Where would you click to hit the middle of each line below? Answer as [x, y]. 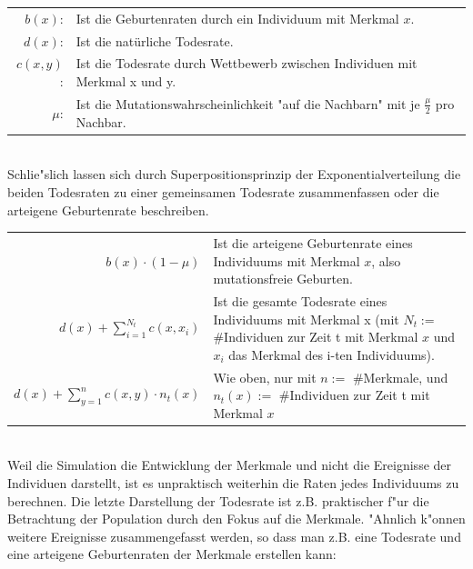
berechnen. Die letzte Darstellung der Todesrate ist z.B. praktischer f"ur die [218, 500]
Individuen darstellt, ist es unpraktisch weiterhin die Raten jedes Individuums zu [233, 483]
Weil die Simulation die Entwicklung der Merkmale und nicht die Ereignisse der [230, 465]
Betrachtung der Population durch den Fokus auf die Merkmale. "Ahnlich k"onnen [236, 519]
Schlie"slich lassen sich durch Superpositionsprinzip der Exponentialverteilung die [234, 174]
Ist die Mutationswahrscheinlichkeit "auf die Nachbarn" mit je [248, 103]
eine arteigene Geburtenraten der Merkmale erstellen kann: [172, 554]
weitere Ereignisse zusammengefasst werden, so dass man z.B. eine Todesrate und [234, 536]
